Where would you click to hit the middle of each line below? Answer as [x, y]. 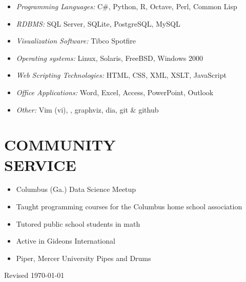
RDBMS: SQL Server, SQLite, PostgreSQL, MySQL [98, 23]
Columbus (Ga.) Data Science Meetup [76, 189]
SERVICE [40, 165]
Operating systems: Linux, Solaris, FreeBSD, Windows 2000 [110, 58]
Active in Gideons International [66, 241]
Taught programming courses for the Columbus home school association [129, 207]
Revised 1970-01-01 [34, 275]
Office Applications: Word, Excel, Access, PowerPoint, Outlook [115, 92]
